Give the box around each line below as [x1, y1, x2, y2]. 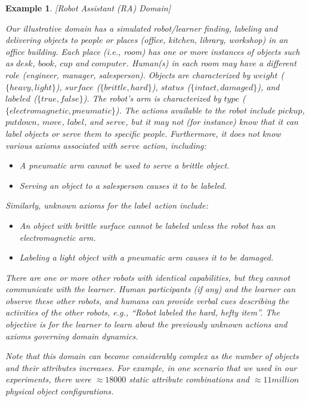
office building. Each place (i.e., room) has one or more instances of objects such [5, 45, 300, 57]
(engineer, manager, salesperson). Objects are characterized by [22, 68, 251, 81]
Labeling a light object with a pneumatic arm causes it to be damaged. [19, 251, 274, 264]
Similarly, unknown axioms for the [5, 199, 132, 212]
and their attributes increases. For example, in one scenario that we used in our [5, 361, 297, 374]
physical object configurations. [5, 385, 114, 397]
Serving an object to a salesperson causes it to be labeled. [19, 179, 227, 191]
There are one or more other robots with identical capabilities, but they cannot [5, 271, 290, 283]
